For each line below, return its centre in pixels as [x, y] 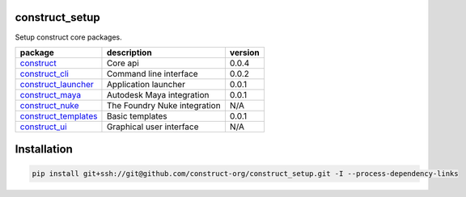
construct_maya [50, 94]
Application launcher [146, 84]
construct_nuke [49, 105]
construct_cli [44, 73]
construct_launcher [57, 84]
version [245, 52]
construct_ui [44, 127]
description [129, 52]
